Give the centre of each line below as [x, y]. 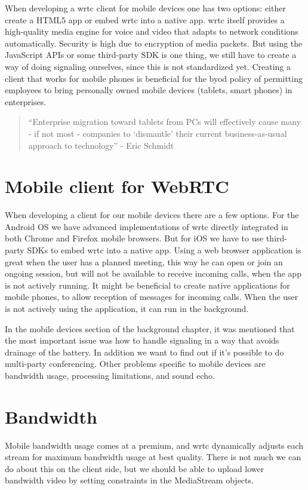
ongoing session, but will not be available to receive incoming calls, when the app [153, 273]
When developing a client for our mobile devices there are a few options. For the [152, 215]
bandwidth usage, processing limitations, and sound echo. [110, 375]
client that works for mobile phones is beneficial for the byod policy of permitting [154, 78]
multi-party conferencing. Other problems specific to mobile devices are [135, 364]
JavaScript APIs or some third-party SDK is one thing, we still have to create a [151, 55]
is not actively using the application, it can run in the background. [127, 308]
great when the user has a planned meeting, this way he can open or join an [144, 261]
